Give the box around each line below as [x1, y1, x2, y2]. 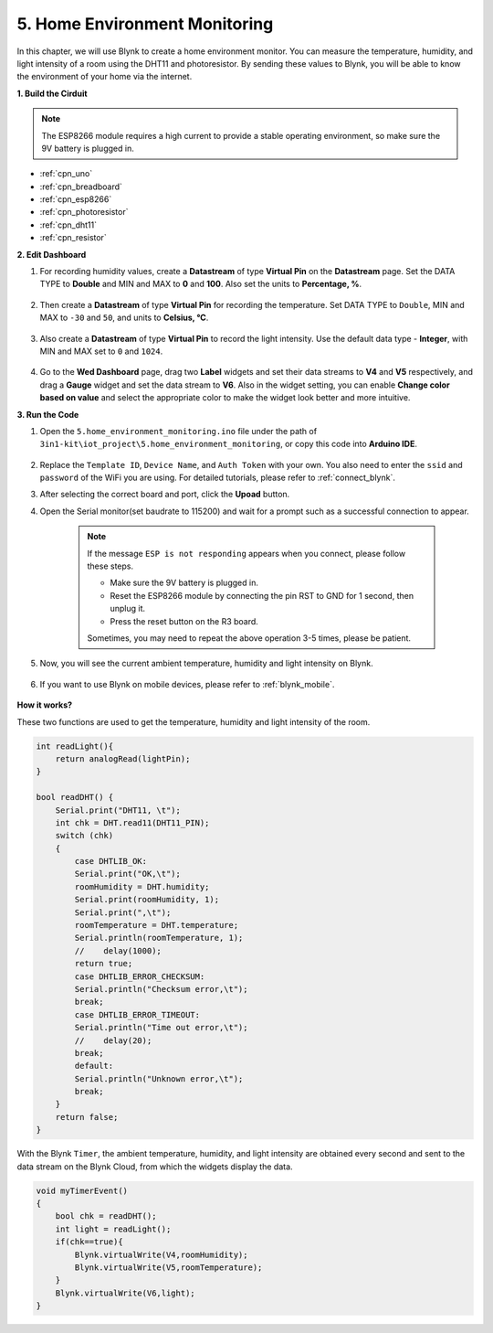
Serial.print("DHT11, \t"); [55, 805, 182, 816]
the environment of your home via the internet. [16, 71, 193, 82]
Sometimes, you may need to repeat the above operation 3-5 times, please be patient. [87, 633, 411, 644]
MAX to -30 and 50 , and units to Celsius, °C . [39, 312, 209, 324]
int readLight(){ [36, 741, 114, 752]
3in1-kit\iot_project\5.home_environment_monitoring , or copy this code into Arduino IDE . [39, 439, 417, 450]
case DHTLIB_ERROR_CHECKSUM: [74, 971, 205, 982]
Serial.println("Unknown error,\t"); [74, 1073, 244, 1083]
